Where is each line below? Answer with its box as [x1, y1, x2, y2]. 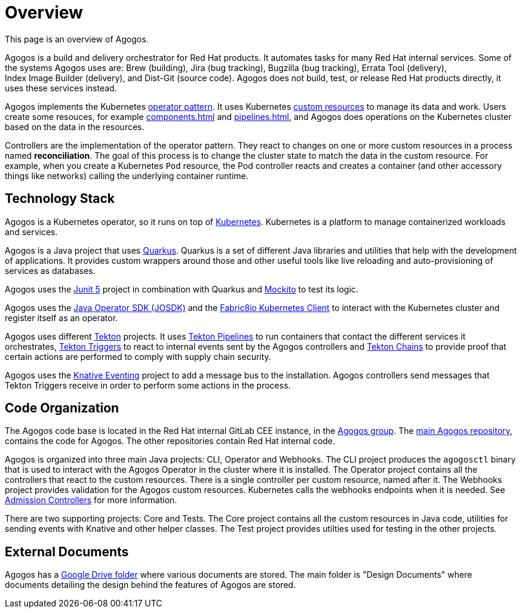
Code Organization [5, 401, 119, 416]
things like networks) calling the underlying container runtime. [5, 170, 248, 181]
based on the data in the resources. [5, 121, 145, 132]
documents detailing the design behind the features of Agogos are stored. [5, 580, 296, 590]
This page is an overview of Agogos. [5, 33, 149, 44]
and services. [5, 226, 58, 237]
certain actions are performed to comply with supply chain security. [5, 351, 271, 362]
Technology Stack [5, 191, 115, 207]
